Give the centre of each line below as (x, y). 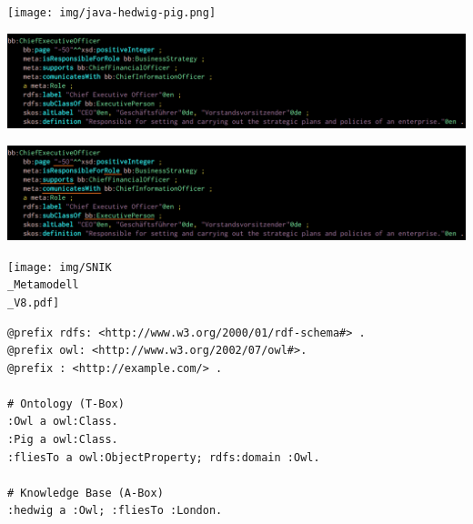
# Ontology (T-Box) (66, 403)
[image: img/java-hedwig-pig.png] (112, 13)
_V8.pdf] (34, 302)
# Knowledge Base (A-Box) (86, 493)
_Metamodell (43, 285)
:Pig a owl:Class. (63, 440)
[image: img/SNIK (60, 267)
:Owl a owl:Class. (63, 422)
